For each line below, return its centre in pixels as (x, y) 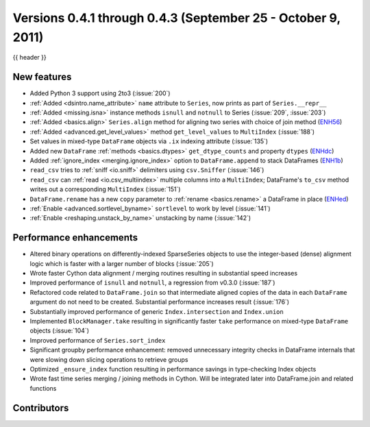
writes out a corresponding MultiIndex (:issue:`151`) (105, 189)
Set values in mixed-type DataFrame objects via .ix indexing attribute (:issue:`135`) (149, 141)
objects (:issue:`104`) (59, 331)
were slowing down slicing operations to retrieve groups (109, 359)
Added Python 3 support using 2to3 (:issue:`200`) (100, 93)
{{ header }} (30, 58)
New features (42, 77)
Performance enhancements (75, 237)
